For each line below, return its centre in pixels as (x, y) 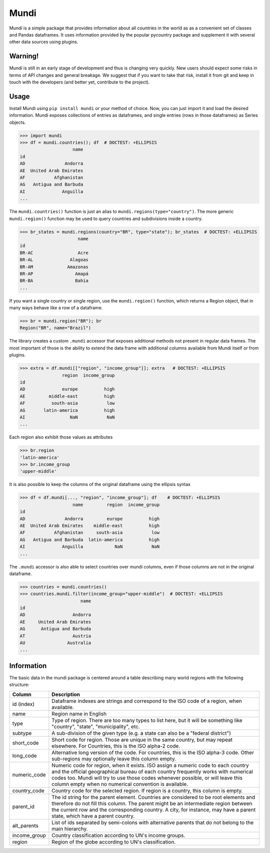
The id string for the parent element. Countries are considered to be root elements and (153, 797)
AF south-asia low (67, 403)
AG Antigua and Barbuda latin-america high (90, 539)
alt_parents (25, 825)
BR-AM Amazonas (54, 267)
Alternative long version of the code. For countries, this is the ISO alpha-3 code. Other (153, 752)
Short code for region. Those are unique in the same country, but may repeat (142, 739)
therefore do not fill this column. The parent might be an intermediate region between (152, 803)
